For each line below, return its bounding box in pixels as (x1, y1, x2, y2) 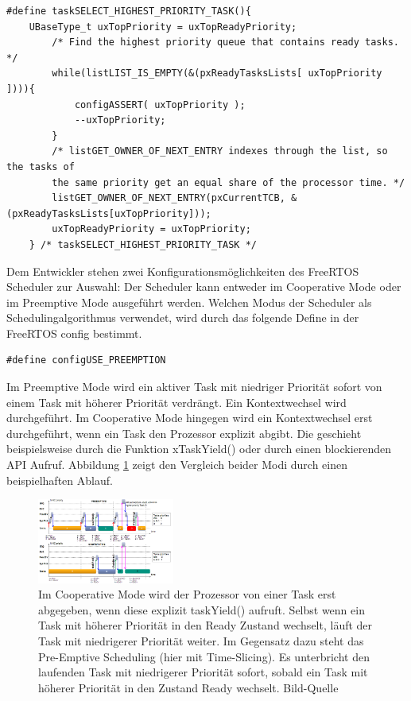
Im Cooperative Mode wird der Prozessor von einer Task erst (38, 586, 336, 602)
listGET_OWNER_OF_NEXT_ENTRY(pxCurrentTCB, (52, 192, 285, 204)
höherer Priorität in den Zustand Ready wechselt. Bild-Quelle (38, 679, 339, 695)
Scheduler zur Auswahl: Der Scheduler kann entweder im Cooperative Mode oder (6, 278, 401, 295)
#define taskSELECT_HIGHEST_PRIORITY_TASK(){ (6, 6, 251, 17)
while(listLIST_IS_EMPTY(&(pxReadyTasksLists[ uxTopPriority (52, 68, 382, 79)
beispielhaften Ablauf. (6, 471, 113, 488)
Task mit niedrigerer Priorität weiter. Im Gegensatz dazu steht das (38, 633, 364, 649)
